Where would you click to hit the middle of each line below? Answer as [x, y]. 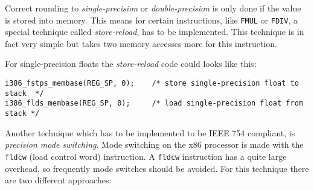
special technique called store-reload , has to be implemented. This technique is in [155, 32]
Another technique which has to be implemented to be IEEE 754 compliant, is [150, 132]
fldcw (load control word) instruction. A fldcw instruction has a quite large [146, 156]
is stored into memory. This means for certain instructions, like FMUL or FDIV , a [151, 20]
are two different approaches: [58, 180]
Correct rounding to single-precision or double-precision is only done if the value [153, 8]
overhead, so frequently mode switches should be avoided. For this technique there [157, 168]
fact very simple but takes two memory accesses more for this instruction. [141, 43]
